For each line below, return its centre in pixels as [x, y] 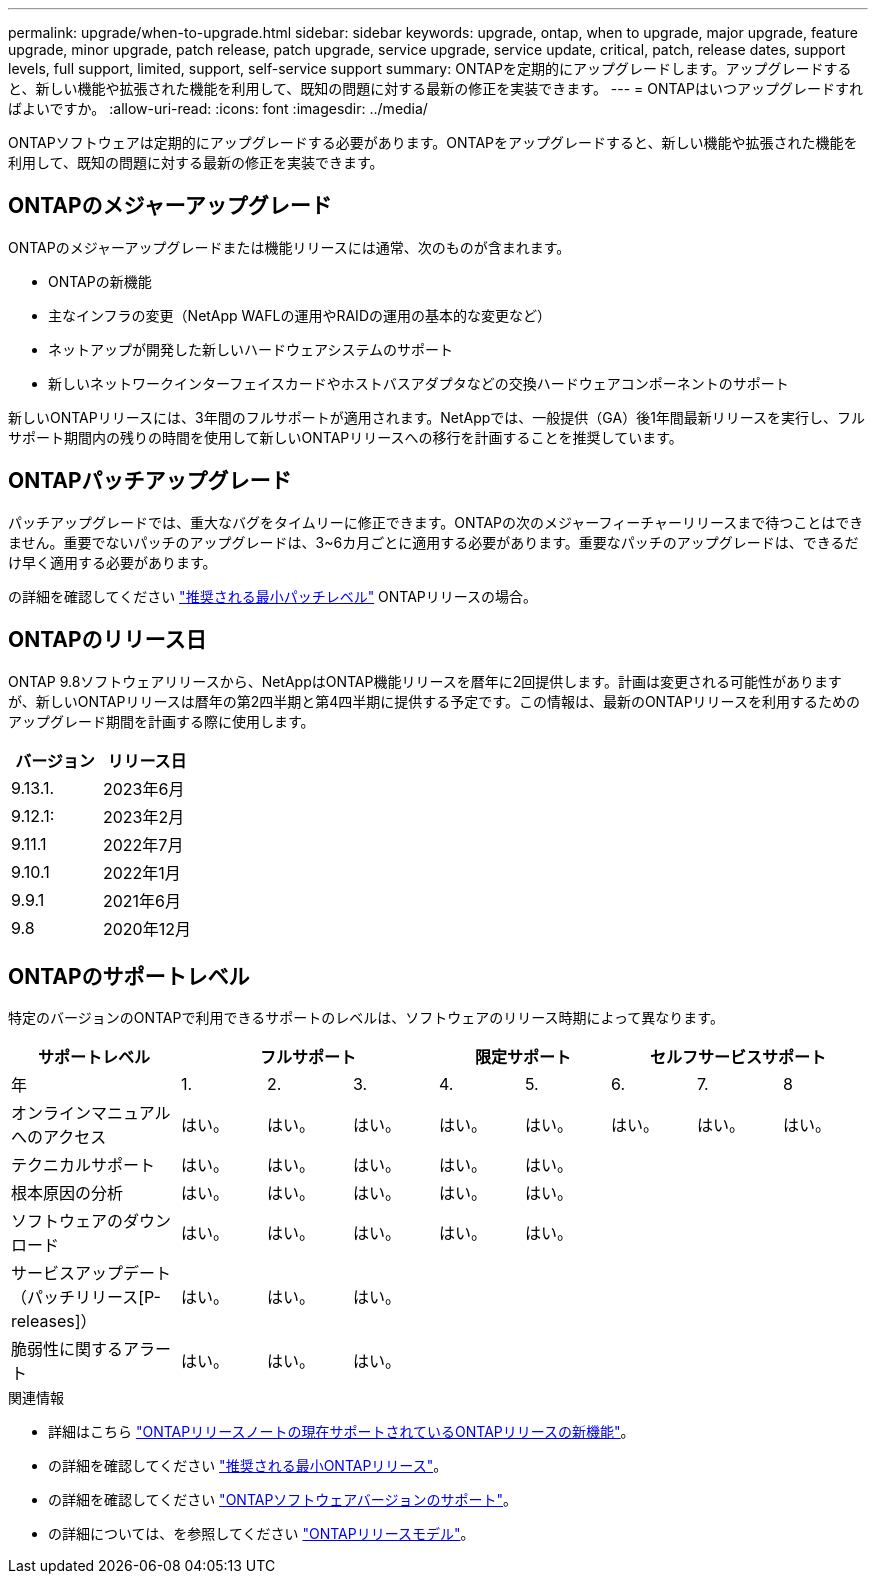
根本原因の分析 [67, 1193]
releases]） [54, 1321]
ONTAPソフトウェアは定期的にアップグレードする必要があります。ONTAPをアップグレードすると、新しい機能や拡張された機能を [433, 142]
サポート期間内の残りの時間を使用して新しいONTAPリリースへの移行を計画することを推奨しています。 [345, 437]
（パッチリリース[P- [86, 1297]
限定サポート [522, 1057]
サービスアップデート [91, 1273]
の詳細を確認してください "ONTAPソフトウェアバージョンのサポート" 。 [283, 1500]
